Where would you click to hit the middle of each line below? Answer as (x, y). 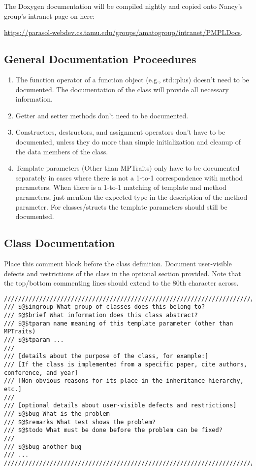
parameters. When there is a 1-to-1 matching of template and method (121, 187)
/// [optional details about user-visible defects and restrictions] (120, 406)
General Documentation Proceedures (100, 59)
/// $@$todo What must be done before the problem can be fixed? (113, 430)
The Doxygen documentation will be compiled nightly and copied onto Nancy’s (123, 6)
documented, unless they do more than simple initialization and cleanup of (128, 141)
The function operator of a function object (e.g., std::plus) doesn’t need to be (132, 79)
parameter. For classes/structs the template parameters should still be (121, 206)
